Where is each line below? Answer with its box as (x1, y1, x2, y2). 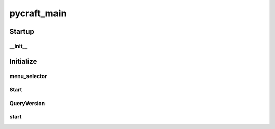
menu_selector (9, 72, 47, 80)
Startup (9, 27, 34, 36)
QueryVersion (9, 99, 45, 107)
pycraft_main (9, 8, 67, 19)
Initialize (9, 57, 37, 66)
